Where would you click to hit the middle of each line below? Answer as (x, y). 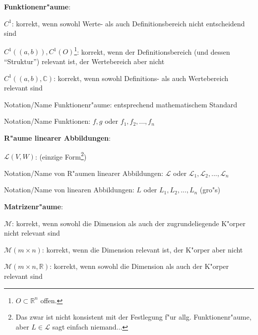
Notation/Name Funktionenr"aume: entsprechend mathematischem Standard (121, 104)
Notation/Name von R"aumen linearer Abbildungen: (84, 173)
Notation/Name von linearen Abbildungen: (69, 190)
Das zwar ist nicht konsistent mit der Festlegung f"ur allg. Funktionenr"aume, (133, 317)
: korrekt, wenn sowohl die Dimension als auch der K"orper (139, 266)
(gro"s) (210, 190)
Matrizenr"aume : (33, 207)
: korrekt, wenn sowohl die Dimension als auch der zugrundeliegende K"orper (129, 223)
